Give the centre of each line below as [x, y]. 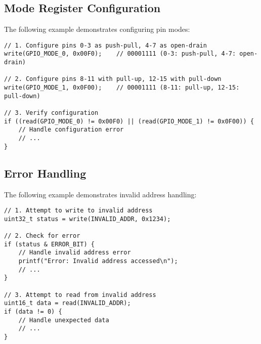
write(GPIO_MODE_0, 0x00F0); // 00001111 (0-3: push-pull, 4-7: [120, 54]
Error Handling [45, 173]
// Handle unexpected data [64, 320]
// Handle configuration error [71, 130]
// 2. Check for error [42, 236]
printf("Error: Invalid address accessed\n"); [98, 261]
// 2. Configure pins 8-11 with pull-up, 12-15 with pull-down [113, 79]
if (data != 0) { [33, 312]
